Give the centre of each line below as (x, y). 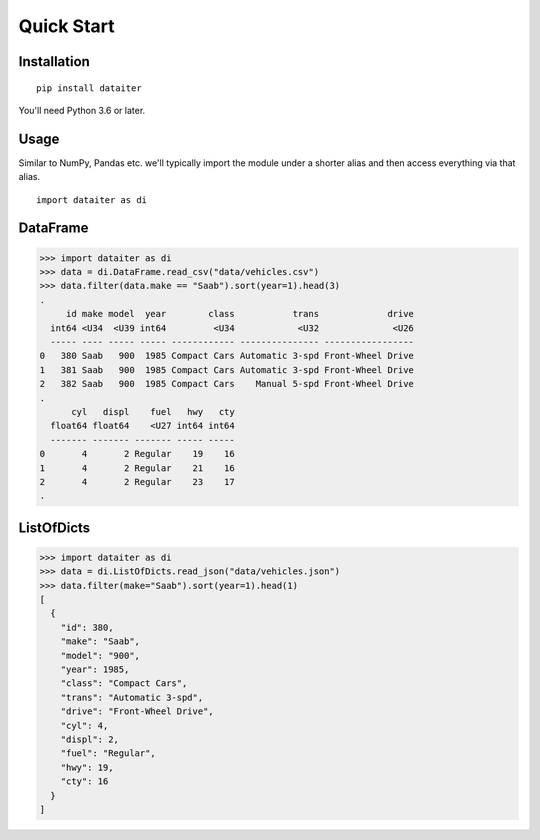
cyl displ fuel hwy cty (153, 411)
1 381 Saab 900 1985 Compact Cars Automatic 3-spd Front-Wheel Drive (227, 369)
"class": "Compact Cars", (124, 683)
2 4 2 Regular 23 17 (137, 481)
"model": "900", (100, 655)
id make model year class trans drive (240, 314)
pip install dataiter (89, 88)
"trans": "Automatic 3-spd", (132, 697)
